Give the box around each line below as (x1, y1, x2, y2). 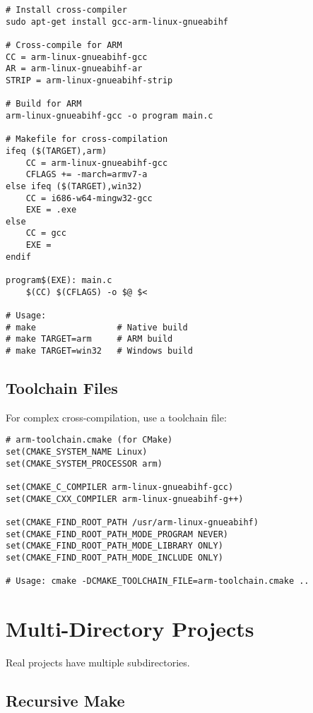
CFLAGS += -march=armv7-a (25, 169, 148, 180)
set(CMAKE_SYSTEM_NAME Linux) (6, 447, 148, 457)
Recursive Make (6, 690, 125, 712)
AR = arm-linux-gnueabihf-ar (6, 64, 143, 74)
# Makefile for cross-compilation (6, 134, 168, 145)
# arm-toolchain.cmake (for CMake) (6, 435, 173, 445)
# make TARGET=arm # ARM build (6, 334, 173, 344)
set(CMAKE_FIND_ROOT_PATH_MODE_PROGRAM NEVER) (6, 529, 228, 539)
